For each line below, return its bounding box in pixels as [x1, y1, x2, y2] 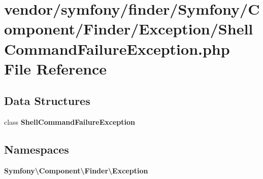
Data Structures [4, 93, 90, 109]
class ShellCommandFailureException [4, 117, 136, 127]
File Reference [4, 58, 107, 79]
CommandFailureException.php [4, 38, 230, 59]
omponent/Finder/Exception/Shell [4, 18, 253, 39]
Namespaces [4, 141, 69, 157]
